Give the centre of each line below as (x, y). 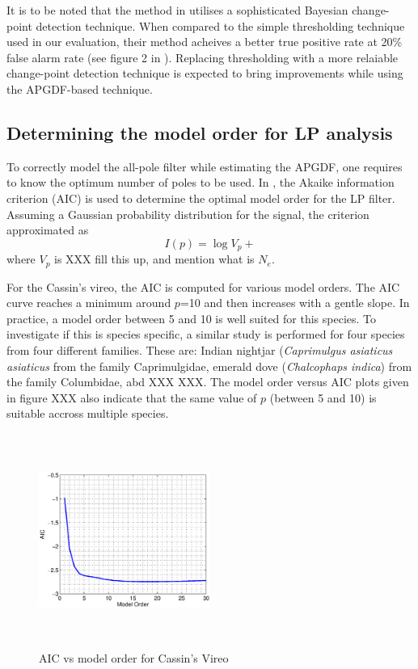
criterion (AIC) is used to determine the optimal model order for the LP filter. (201, 198)
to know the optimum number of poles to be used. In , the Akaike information (201, 182)
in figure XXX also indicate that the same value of (132, 397)
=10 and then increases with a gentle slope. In (295, 303)
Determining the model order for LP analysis (200, 132)
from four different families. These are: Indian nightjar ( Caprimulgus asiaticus (200, 350)
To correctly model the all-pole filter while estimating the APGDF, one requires (205, 166)
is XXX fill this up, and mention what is (154, 259)
